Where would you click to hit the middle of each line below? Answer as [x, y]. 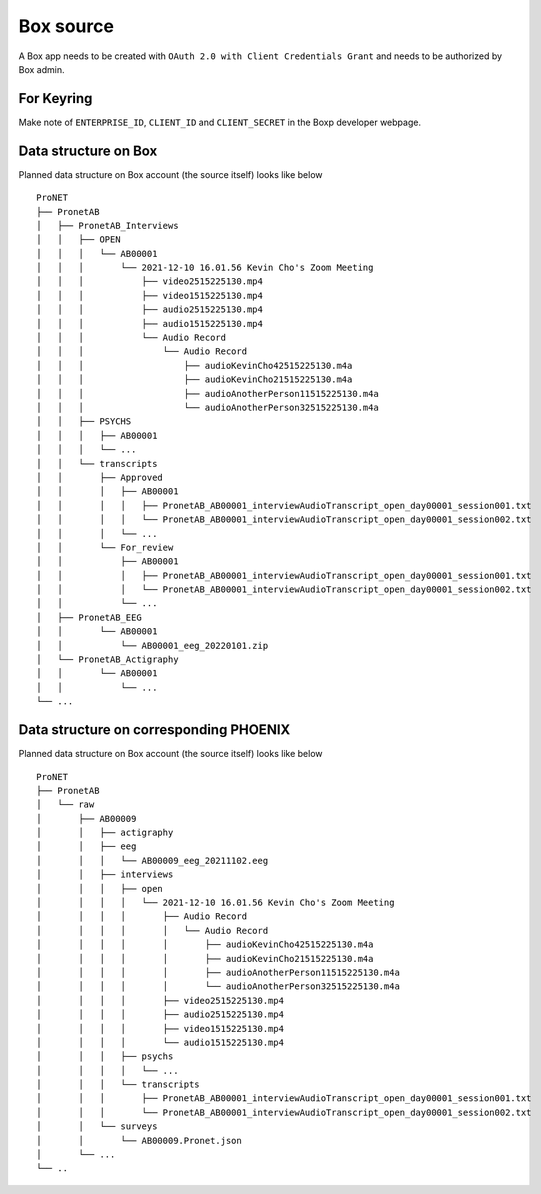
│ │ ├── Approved [100, 477]
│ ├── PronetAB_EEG [89, 617]
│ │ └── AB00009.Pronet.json [139, 1140]
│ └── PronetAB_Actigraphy [107, 659]
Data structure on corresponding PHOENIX [154, 730]
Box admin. [41, 69]
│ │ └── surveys [97, 1126]
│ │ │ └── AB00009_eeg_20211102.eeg [152, 860]
